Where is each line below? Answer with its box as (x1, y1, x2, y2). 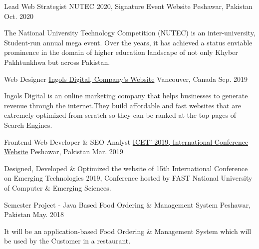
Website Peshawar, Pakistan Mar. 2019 (4, 146, 123, 157)
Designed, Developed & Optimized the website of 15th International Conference (4, 163, 248, 173)
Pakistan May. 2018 (4, 209, 64, 220)
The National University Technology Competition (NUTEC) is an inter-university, (4, 27, 256, 38)
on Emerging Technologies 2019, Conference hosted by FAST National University (4, 173, 253, 183)
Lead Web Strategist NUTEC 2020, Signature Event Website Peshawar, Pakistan (4, 1, 253, 11)
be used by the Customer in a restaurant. (4, 236, 131, 246)
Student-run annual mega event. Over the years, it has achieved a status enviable (4, 37, 253, 47)
